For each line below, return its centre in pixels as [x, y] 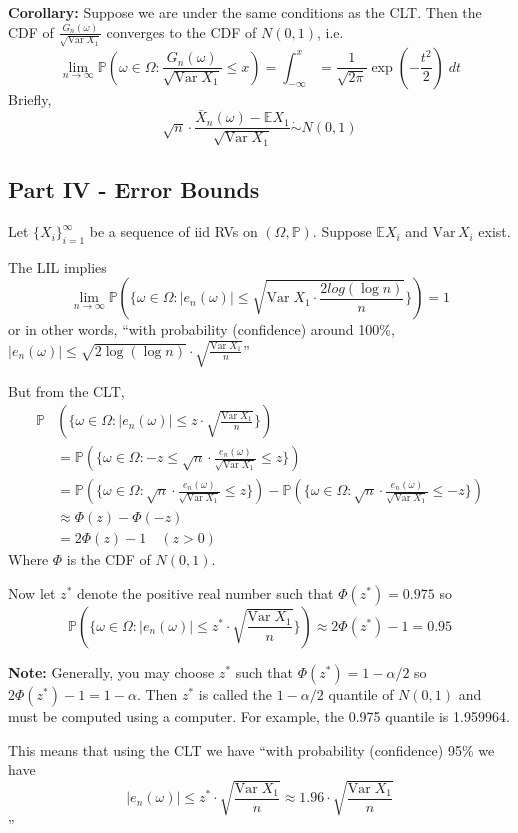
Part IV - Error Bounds [134, 189]
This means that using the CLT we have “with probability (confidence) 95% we [251, 749]
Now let [32, 592]
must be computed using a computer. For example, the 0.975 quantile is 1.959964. [259, 715]
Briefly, [30, 98]
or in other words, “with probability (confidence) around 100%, [201, 329]
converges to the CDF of [181, 31]
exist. [494, 231]
